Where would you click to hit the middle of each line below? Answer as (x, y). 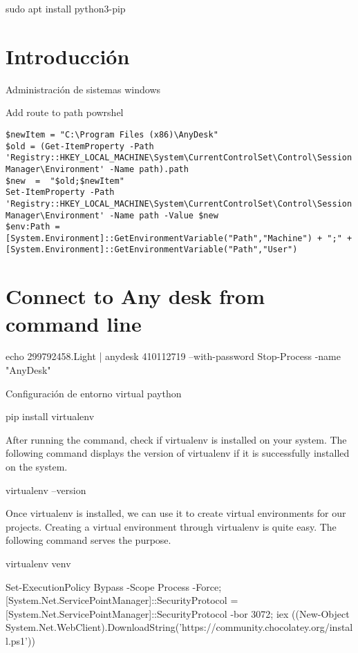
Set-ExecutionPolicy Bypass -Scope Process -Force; (114, 586)
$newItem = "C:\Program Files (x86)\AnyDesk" (112, 134)
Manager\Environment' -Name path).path (97, 169)
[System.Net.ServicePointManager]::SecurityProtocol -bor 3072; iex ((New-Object (178, 613)
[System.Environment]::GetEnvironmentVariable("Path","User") (152, 250)
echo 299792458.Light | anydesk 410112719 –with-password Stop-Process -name (173, 356)
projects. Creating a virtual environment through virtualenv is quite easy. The (171, 526)
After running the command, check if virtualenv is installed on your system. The (176, 439)
